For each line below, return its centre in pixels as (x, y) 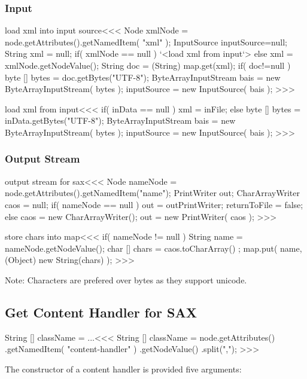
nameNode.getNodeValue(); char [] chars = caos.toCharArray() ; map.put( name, (153, 248)
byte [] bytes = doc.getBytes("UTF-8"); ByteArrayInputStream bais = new (143, 77)
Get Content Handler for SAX (101, 312)
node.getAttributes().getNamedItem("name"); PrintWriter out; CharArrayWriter (152, 193)
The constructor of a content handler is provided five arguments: (123, 369)
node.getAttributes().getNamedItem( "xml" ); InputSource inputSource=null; (146, 42)
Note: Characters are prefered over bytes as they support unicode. (126, 279)
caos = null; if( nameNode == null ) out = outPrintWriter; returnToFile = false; (154, 204)
